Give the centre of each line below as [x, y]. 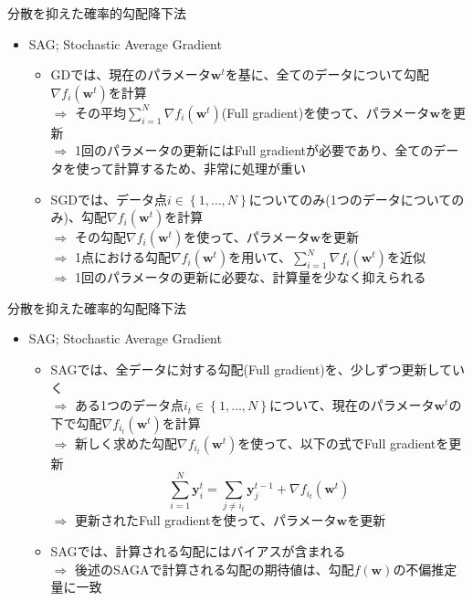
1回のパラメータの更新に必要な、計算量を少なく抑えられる [250, 277]
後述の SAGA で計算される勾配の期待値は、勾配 [214, 569]
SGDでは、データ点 [109, 199]
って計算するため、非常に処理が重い [197, 168]
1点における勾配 [122, 257]
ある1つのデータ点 [129, 405]
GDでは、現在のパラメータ [131, 74]
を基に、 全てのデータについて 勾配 [327, 74]
